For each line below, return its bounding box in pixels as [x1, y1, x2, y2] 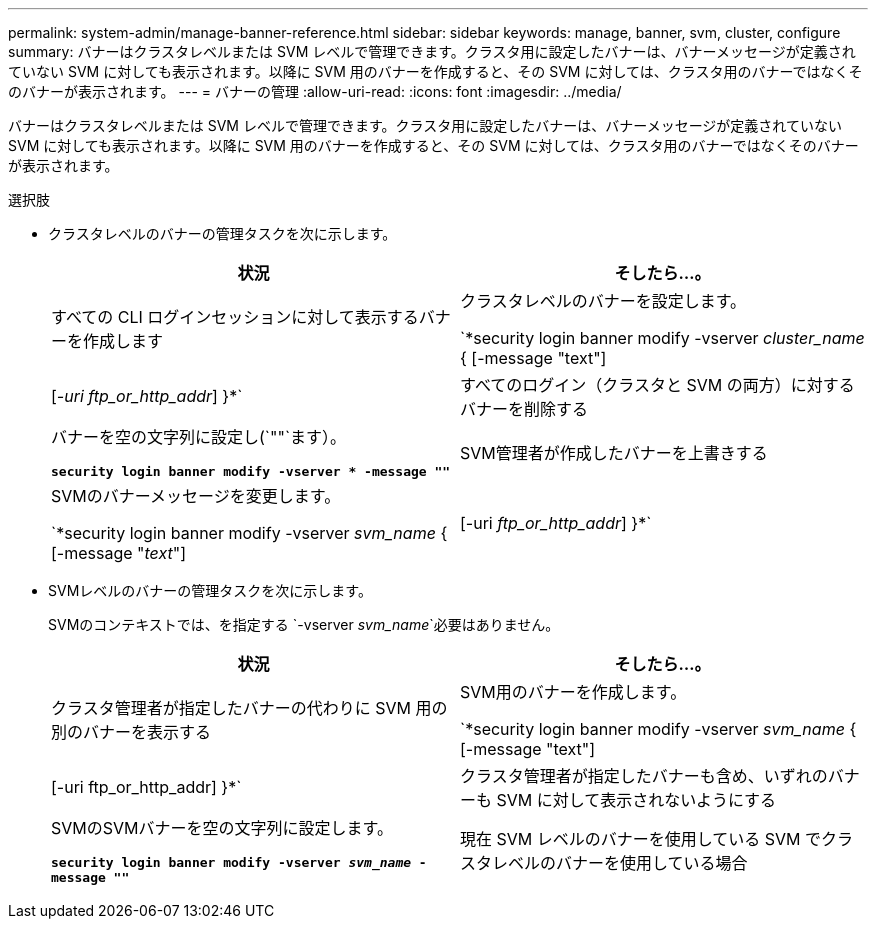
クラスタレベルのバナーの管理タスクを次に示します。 [48, 225, 397, 242]
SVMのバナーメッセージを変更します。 [51, 486, 341, 506]
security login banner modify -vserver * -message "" [51, 464, 451, 479]
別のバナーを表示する [51, 722, 212, 742]
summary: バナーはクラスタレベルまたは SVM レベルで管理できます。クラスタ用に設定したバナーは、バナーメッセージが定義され [8, 43, 856, 60]
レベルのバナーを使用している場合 [492, 853, 748, 873]
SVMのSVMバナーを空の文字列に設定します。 [51, 818, 393, 838]
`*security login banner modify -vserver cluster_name [460, 328, 865, 348]
